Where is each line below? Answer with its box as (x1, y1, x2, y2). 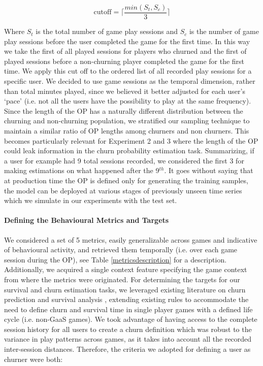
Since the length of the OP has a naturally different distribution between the (4, 105, 243, 116)
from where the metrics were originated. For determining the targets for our (4, 274, 240, 284)
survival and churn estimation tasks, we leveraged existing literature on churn (4, 284, 246, 294)
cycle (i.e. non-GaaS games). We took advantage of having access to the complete (4, 314, 257, 324)
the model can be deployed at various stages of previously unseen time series (4, 185, 242, 195)
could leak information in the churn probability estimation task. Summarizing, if (4, 145, 254, 156)
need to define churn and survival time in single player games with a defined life (4, 304, 253, 314)
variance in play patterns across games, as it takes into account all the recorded (4, 334, 252, 344)
